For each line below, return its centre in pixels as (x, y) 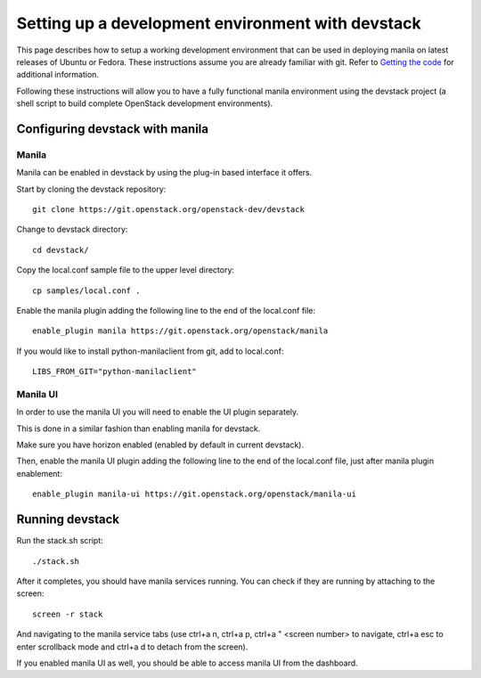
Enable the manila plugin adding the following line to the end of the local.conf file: (166, 310)
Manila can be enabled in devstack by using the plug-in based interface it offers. (164, 173)
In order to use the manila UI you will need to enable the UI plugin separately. (158, 412)
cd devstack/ (61, 250)
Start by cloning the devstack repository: (91, 189)
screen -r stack (68, 614)
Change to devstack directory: (72, 229)
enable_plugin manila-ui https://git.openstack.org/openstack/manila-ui (194, 494)
